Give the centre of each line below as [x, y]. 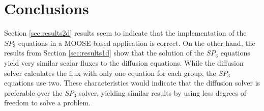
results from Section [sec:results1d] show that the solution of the [104, 53]
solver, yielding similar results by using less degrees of [163, 92]
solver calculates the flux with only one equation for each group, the [110, 73]
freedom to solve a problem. [48, 103]
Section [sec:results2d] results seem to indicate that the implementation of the [125, 33]
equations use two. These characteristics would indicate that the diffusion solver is [132, 83]
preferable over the [33, 92]
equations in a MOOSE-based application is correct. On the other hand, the [137, 43]
